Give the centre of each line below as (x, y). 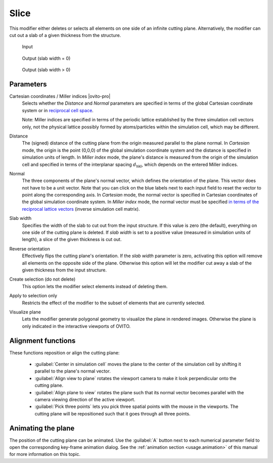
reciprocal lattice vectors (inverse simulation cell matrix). (81, 209)
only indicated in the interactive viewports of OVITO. (76, 326)
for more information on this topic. (45, 454)
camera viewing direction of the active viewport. (85, 399)
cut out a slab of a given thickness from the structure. (65, 35)
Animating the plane (42, 428)
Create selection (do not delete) (42, 279)
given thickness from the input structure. (64, 270)
